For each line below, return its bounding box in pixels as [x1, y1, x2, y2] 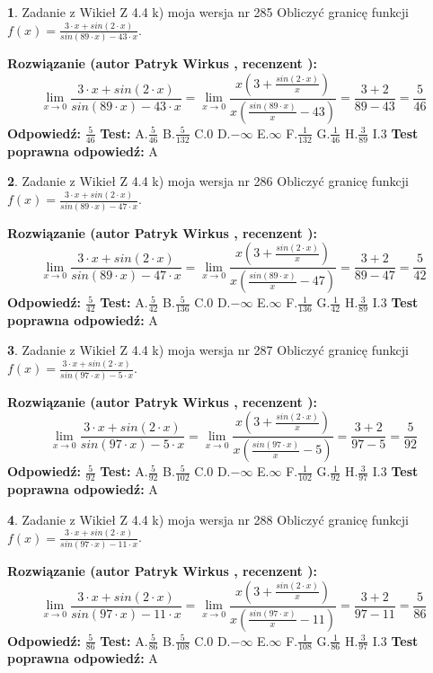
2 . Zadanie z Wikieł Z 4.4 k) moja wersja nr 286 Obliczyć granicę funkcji [7, 172, 409, 190]
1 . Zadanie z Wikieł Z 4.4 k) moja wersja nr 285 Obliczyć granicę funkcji [7, 3, 409, 21]
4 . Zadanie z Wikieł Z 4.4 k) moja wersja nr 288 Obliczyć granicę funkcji [7, 509, 409, 528]
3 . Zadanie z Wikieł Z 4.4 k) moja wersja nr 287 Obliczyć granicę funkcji [7, 341, 409, 359]
